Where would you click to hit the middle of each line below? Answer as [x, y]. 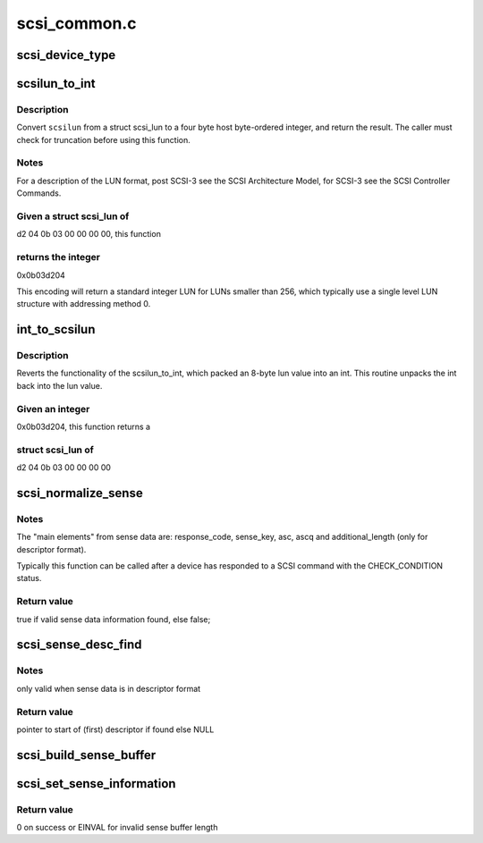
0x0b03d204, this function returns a [84, 426]
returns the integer [58, 257]
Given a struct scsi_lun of [73, 216]
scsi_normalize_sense [80, 493]
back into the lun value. [59, 385]
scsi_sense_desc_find [79, 645]
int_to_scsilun [56, 329]
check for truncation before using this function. [104, 139]
